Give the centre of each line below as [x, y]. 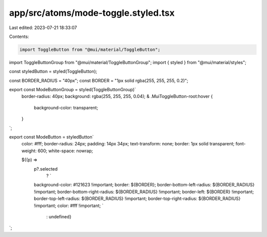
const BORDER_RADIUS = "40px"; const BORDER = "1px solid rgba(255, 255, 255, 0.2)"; [99, 80]
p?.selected [46, 169]
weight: [29, 151]
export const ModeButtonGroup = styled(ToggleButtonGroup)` [72, 90]
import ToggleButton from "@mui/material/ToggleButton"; [90, 50]
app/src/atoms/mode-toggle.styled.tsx [92, 13]
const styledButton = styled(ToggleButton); [53, 71]
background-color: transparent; [66, 107]
